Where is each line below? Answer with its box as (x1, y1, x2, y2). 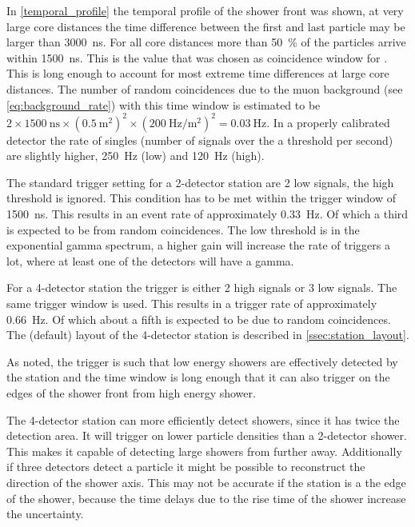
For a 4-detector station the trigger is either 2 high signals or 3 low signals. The (6, 279, 397, 296)
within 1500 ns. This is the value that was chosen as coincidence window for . (6, 49, 388, 66)
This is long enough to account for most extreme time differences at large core (6, 65, 389, 82)
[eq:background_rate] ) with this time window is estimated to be (6, 96, 321, 113)
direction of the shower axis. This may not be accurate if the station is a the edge (6, 473, 406, 490)
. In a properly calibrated (266, 114, 390, 130)
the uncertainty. (6, 505, 84, 522)
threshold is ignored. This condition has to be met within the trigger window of (6, 190, 396, 206)
